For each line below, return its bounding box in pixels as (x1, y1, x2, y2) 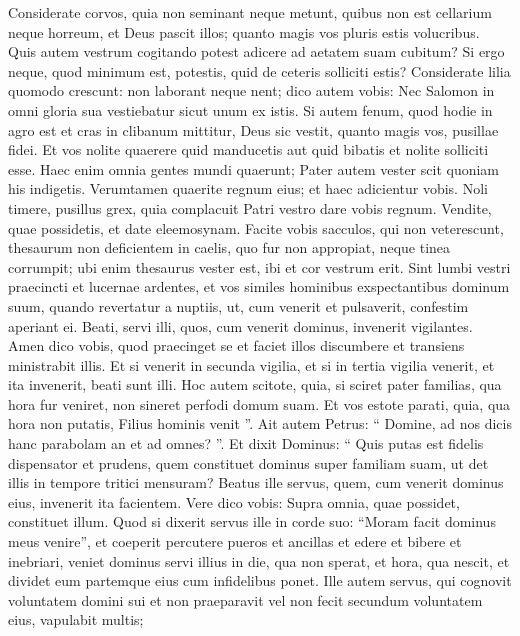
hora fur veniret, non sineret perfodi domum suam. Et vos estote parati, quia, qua (8, 393, 511, 414)
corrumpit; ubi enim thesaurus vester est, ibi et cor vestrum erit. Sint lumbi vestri (8, 256, 511, 277)
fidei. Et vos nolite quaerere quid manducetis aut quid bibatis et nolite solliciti (8, 139, 489, 160)
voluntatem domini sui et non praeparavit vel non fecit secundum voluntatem (8, 589, 483, 610)
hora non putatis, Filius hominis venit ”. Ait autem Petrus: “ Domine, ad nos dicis (8, 413, 512, 434)
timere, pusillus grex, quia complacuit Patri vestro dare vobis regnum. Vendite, (8, 197, 492, 218)
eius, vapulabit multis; (8, 609, 144, 630)
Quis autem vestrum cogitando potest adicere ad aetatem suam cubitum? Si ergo (8, 41, 505, 62)
